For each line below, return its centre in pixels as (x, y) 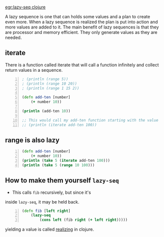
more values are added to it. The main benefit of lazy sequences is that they (82, 27)
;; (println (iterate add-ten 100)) (59, 125)
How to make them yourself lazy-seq (62, 181)
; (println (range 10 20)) (49, 84)
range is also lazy (32, 140)
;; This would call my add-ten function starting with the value (90, 120)
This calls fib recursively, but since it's (52, 192)
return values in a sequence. (34, 70)
